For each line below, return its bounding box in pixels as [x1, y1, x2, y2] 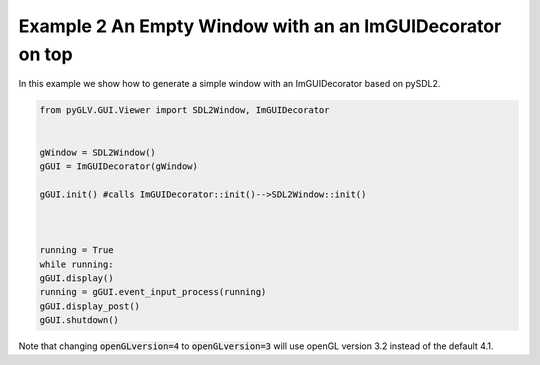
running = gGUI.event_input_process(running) [39, 286, 267, 298]
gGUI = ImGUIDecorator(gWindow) [39, 160, 199, 172]
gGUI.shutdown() [39, 315, 120, 326]
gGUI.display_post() [39, 300, 140, 312]
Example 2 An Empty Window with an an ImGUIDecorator [18, 15, 502, 37]
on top [18, 43, 74, 65]
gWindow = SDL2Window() [39, 146, 157, 158]
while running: [39, 258, 114, 270]
